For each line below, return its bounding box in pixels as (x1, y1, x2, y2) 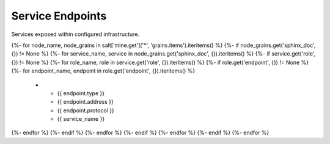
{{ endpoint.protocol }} (57, 107, 114, 114)
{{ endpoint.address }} (57, 98, 114, 106)
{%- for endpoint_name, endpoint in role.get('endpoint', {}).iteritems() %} (11, 67, 196, 74)
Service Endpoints (11, 9, 107, 23)
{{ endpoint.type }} (57, 89, 105, 97)
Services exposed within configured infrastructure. (11, 31, 140, 38)
